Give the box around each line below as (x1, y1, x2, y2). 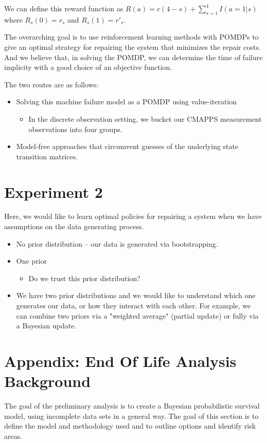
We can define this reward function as (4, 3, 123, 13)
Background (4, 371, 91, 392)
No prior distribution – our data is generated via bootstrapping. (16, 238, 218, 249)
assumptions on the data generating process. (4, 221, 144, 232)
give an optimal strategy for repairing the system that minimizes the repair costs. (4, 41, 261, 52)
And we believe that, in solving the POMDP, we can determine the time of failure (4, 51, 263, 62)
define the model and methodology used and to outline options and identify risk (4, 420, 256, 431)
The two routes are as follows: (4, 79, 99, 89)
